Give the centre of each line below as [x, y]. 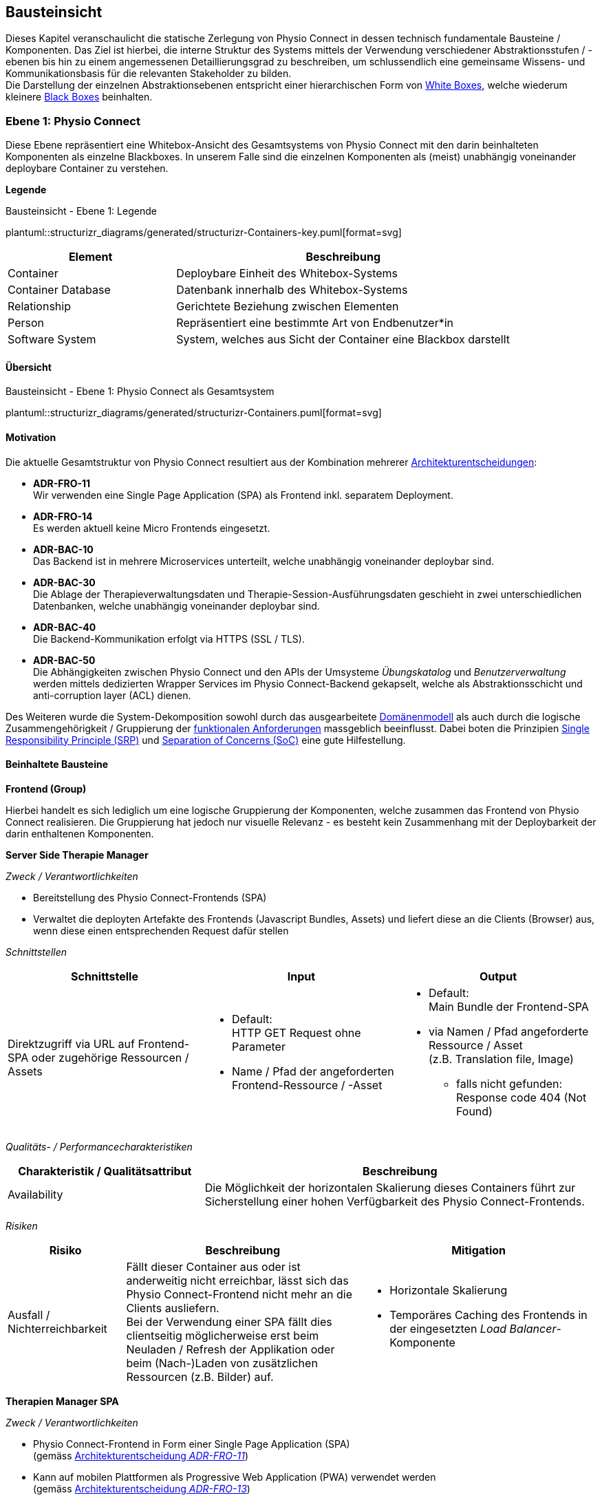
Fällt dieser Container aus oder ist [213, 1266]
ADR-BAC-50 [64, 660]
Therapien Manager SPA [62, 1401]
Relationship [39, 307]
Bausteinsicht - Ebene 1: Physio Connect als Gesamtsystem [140, 392]
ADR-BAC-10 [63, 549]
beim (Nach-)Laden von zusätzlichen [222, 1363]
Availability [35, 1194]
